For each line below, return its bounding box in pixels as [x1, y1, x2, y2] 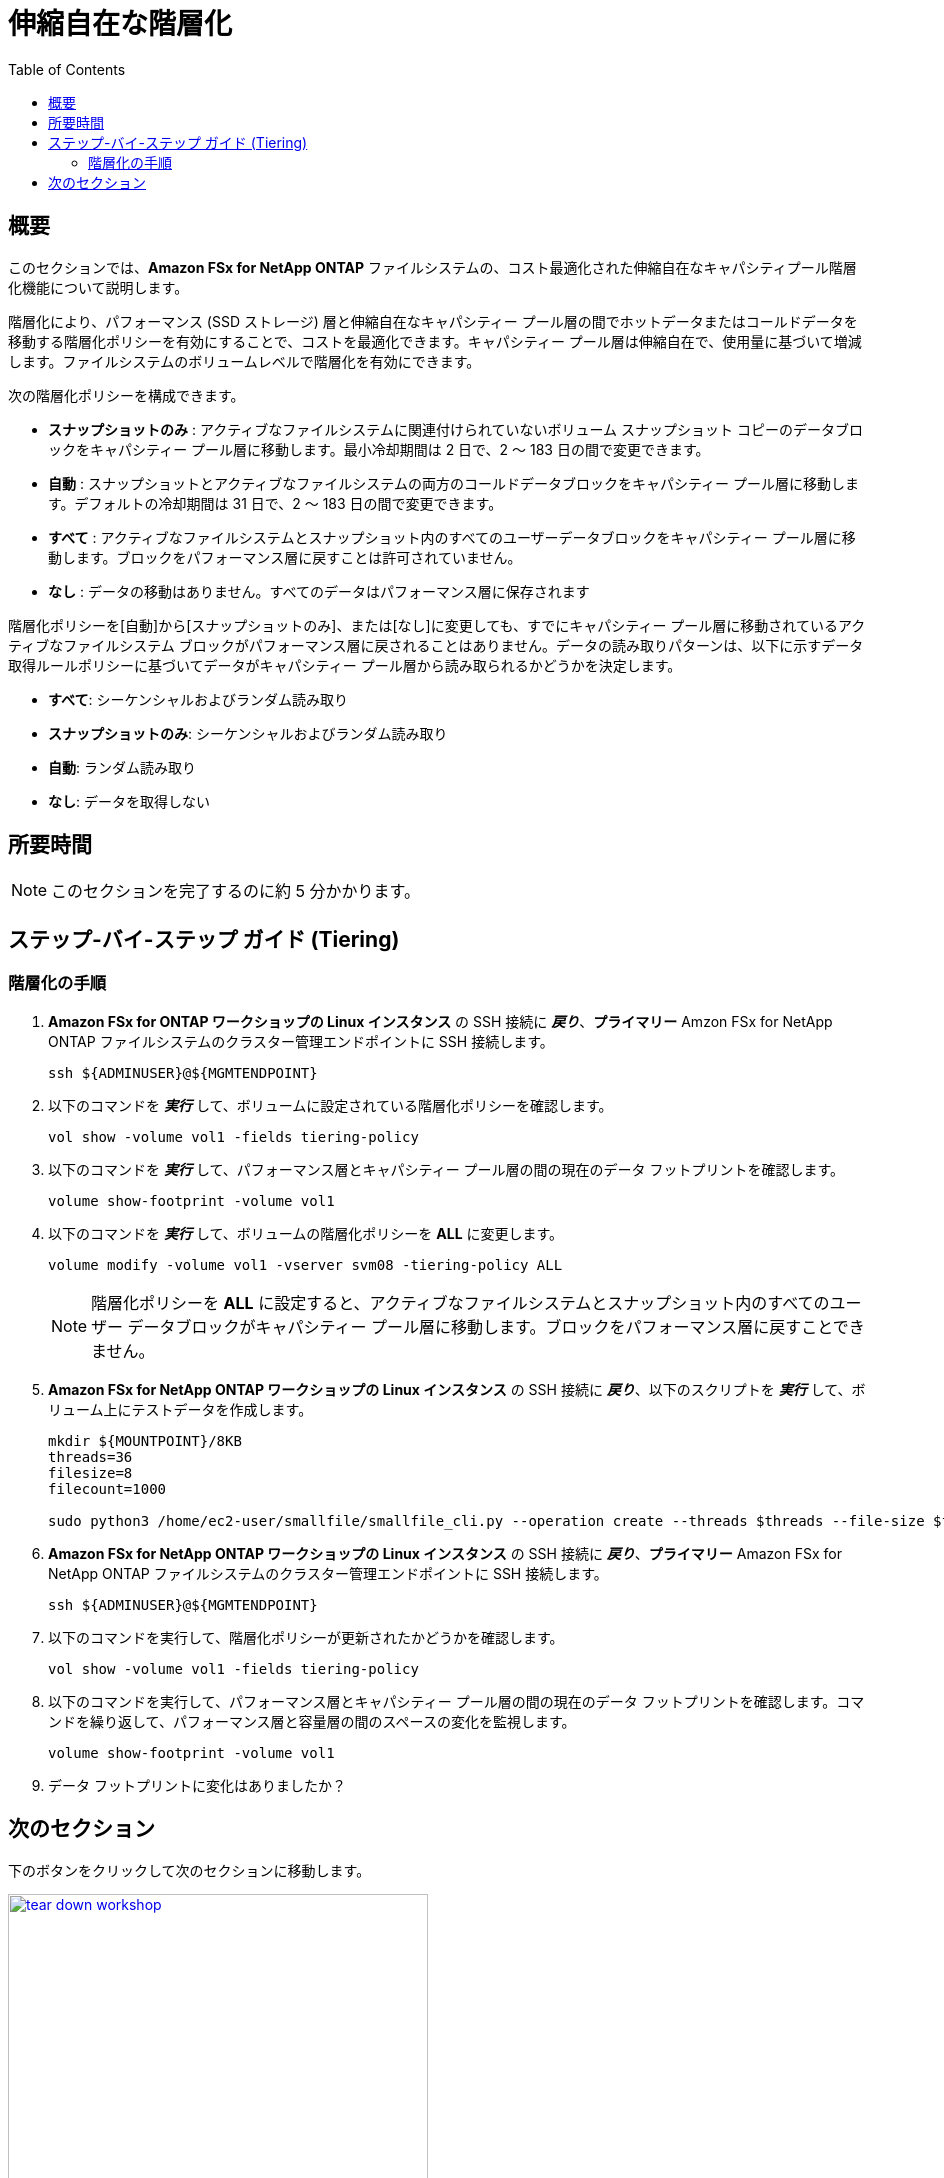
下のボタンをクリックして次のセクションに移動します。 [8, 1861, 371, 1879]
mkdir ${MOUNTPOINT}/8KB [48, 1432, 242, 1449]
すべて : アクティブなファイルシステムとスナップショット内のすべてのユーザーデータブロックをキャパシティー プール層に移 [48, 528, 856, 546]
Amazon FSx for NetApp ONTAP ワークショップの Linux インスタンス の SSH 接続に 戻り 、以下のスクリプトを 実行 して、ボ [48, 1380, 866, 1398]
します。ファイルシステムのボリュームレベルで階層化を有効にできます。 [8, 352, 481, 370]
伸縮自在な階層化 [8, 7, 233, 41]
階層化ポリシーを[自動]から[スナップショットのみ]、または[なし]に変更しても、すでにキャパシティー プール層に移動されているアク [8, 616, 866, 634]
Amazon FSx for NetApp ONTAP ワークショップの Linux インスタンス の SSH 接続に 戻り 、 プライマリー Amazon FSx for [48, 1544, 842, 1562]
